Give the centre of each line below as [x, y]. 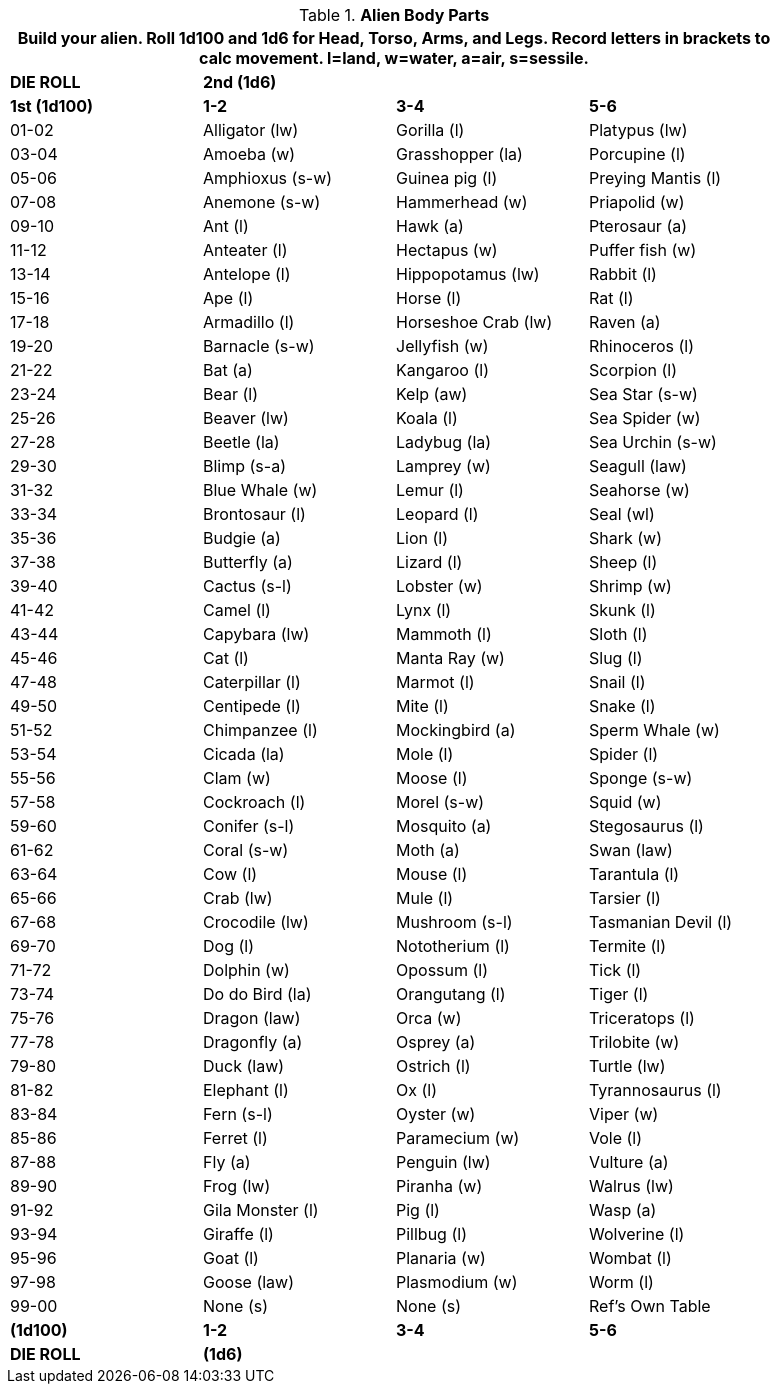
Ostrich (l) [433, 1066]
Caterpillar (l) [252, 682]
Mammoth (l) [444, 634]
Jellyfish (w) [442, 346]
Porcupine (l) [637, 154]
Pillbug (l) [431, 1234]
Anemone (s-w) [262, 202]
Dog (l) [228, 946]
